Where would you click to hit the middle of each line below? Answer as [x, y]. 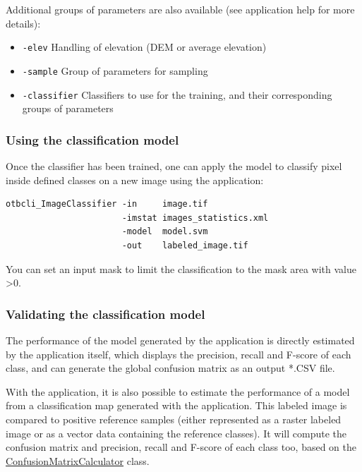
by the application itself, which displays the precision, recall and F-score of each [179, 354]
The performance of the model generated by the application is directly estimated [180, 340]
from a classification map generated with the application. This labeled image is [176, 405]
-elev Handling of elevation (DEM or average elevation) [144, 47]
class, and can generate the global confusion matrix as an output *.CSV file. [170, 368]
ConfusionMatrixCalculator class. [78, 460]
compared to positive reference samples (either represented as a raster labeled [174, 419]
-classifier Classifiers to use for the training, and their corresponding [177, 94]
